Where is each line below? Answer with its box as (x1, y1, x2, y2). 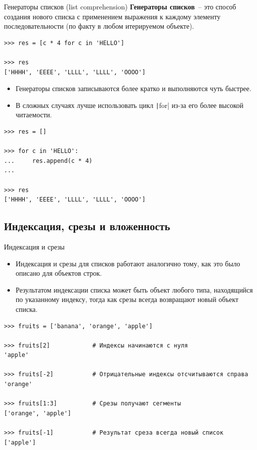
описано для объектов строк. (15, 268, 102, 278)
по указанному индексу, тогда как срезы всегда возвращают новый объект (15, 294, 239, 304)
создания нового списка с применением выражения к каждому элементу (4, 11, 221, 21)
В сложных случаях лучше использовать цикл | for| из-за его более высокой (15, 100, 244, 110)
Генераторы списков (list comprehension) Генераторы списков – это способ (4, 1, 236, 11)
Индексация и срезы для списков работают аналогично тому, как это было (15, 258, 240, 268)
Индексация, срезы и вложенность (4, 218, 171, 234)
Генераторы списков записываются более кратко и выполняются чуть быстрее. (15, 83, 252, 94)
